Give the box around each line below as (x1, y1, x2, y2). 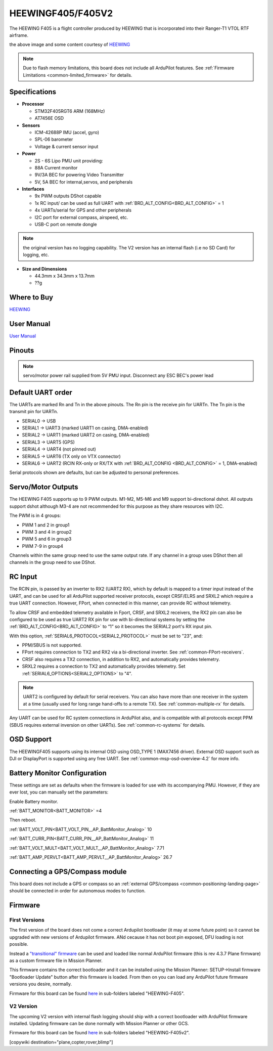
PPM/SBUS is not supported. (22, 642, 82, 648)
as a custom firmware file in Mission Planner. (9, 957, 103, 964)
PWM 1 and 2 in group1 (22, 521, 70, 528)
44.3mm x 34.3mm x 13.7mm (34, 273, 95, 279)
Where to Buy (9, 293, 53, 302)
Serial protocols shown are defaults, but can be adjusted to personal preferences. (9, 469, 179, 475)
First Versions (9, 916, 45, 924)
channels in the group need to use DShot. (9, 559, 96, 565)
